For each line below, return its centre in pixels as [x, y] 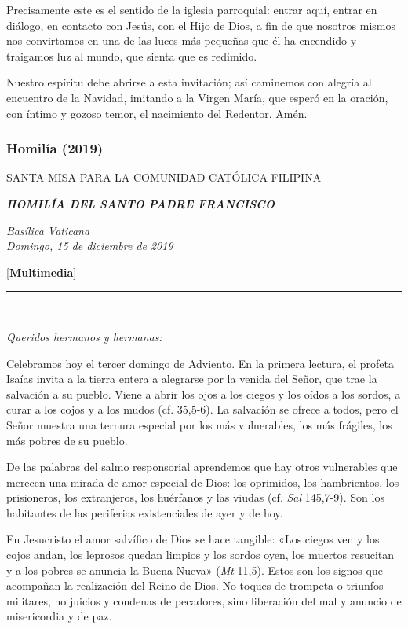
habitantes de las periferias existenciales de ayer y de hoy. [145, 512]
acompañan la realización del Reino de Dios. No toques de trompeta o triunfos [195, 585]
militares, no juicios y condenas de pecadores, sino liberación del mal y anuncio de [204, 600]
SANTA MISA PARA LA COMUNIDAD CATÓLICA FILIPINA [164, 177]
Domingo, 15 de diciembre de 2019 [90, 246]
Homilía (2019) [55, 148]
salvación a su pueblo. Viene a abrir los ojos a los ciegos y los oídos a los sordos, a [204, 394]
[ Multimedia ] [42, 272]
